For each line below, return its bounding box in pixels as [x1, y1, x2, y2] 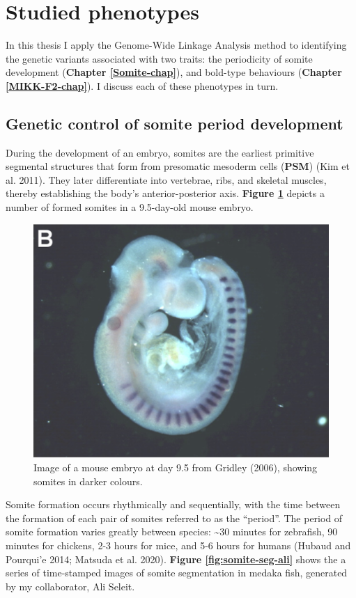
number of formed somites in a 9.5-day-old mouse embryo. [6, 200, 254, 214]
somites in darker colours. [33, 473, 143, 488]
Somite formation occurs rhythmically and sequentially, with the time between [6, 497, 341, 512]
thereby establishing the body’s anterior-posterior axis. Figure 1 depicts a [6, 186, 325, 200]
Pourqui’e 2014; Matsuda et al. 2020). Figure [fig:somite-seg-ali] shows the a [6, 551, 346, 566]
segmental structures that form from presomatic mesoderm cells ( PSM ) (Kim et [6, 159, 350, 173]
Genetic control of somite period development [6, 112, 343, 134]
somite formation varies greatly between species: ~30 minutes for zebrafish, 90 [6, 524, 338, 539]
